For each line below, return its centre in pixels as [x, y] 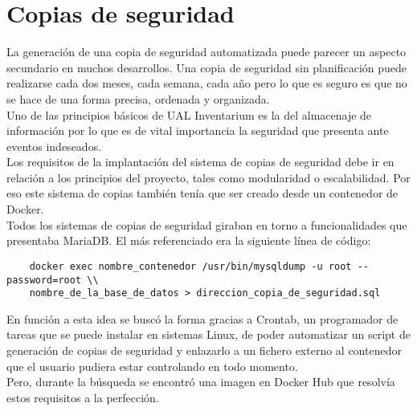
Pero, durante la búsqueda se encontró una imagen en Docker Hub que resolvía [201, 382]
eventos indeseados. [54, 146]
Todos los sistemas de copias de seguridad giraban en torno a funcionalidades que [207, 224]
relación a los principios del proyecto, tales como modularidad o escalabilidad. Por [208, 177]
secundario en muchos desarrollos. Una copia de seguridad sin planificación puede [207, 67]
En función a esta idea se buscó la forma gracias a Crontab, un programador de [202, 318]
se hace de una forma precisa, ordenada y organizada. [138, 98]
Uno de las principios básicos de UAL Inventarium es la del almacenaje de [189, 114]
